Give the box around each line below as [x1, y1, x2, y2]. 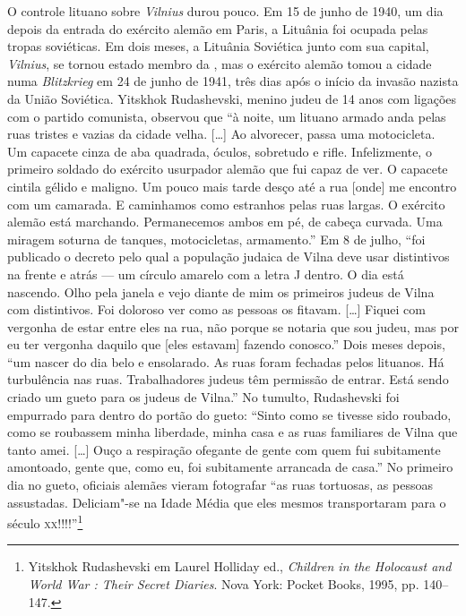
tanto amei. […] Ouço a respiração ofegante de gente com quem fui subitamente [7, 440, 441, 458]
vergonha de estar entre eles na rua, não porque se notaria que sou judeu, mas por [7, 317, 459, 336]
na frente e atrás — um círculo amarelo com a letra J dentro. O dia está [7, 264, 404, 283]
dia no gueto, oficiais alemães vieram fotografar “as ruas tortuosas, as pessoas [7, 475, 433, 494]
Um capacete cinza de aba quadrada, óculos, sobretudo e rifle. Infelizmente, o [7, 141, 432, 160]
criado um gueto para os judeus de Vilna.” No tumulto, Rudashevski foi [7, 388, 400, 406]
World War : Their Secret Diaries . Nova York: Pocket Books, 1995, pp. [28, 575, 419, 594]
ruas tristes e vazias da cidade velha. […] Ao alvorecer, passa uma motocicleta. [7, 124, 436, 143]
